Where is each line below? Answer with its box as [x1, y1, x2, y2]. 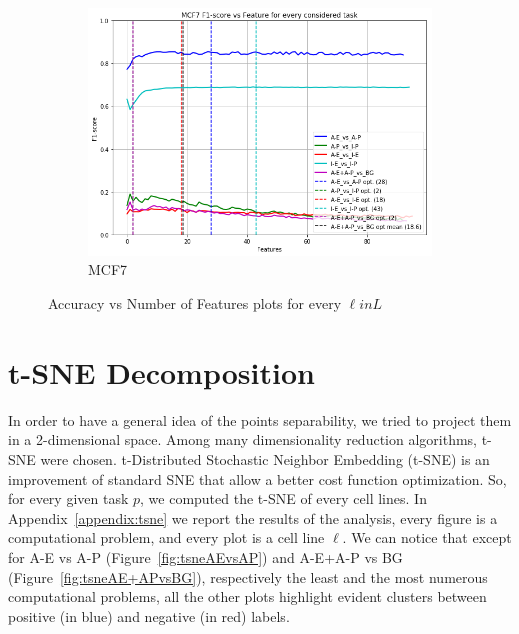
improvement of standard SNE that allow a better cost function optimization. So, [8, 468, 507, 489]
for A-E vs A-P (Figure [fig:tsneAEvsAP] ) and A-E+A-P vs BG [8, 546, 403, 567]
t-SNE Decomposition [8, 351, 315, 392]
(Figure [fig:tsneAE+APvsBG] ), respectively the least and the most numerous [8, 566, 488, 587]
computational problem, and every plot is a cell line [8, 527, 325, 548]
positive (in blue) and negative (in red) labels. [8, 605, 290, 626]
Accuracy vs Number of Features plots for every [48, 293, 342, 314]
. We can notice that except [342, 527, 512, 548]
